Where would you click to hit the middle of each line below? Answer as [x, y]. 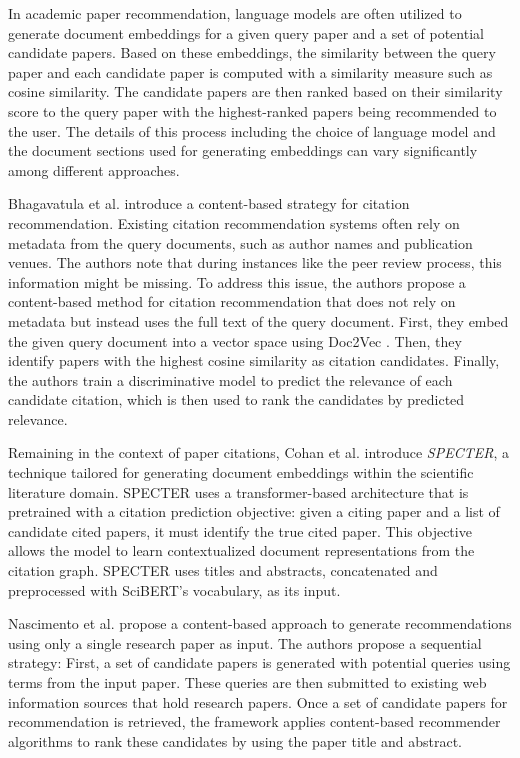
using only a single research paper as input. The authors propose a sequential [245, 642]
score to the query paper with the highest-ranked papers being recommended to [252, 110]
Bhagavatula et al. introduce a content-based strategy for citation [209, 203]
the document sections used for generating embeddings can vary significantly [243, 150]
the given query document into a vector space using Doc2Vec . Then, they [235, 340]
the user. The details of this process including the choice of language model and [252, 130]
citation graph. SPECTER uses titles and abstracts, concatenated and [223, 570]
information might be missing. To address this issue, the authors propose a [237, 281]
